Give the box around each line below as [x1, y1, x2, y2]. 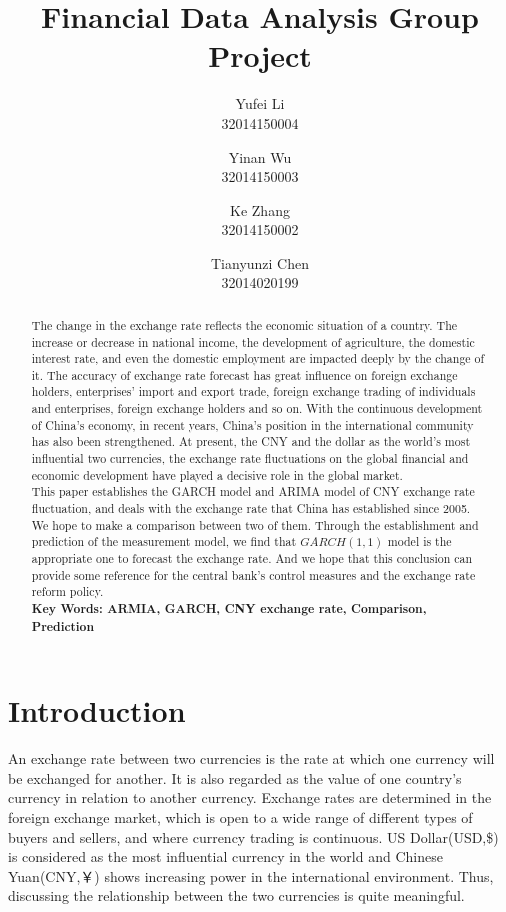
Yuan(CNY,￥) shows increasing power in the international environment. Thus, [8, 865, 494, 886]
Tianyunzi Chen [210, 252, 309, 273]
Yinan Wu [228, 146, 292, 167]
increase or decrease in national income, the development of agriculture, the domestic [31, 333, 475, 350]
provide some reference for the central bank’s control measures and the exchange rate [31, 566, 476, 583]
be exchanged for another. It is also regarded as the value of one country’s [8, 767, 462, 788]
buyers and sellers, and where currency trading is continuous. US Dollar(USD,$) [8, 826, 499, 847]
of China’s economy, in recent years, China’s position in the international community [31, 416, 474, 433]
